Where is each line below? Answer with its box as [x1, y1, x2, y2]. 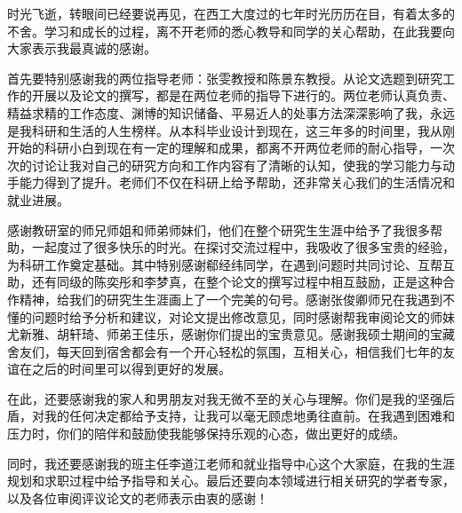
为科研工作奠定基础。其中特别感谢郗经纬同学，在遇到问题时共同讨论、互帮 [7, 255, 442, 273]
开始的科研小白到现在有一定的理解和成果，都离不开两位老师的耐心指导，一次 [7, 138, 455, 157]
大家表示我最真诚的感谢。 [7, 39, 156, 58]
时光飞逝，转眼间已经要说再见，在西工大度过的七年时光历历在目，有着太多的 [7, 4, 455, 22]
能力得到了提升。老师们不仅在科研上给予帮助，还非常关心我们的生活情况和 [19, 173, 455, 192]
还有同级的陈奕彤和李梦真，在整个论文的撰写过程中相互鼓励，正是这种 [31, 272, 442, 291]
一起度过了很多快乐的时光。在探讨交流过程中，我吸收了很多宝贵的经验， [31, 238, 455, 256]
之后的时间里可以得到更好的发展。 [31, 359, 231, 378]
